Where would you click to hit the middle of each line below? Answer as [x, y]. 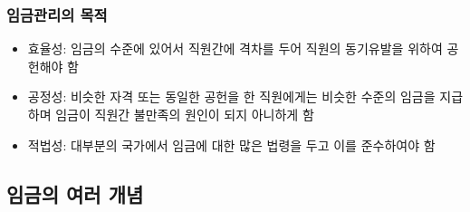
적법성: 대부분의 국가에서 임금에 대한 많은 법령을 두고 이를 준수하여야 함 [231, 145]
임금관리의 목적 [57, 14]
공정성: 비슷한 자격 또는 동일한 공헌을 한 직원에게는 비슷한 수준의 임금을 [231, 96]
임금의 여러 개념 [75, 193]
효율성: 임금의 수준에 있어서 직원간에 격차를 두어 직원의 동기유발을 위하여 [235, 48]
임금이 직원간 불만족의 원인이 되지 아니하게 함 [185, 114]
